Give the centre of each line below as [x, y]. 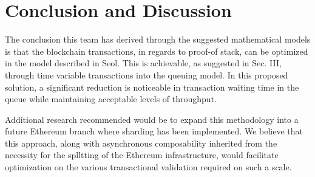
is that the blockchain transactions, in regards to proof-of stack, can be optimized [157, 51]
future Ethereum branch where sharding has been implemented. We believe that [154, 131]
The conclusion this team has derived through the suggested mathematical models [158, 39]
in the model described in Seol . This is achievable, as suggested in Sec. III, [143, 63]
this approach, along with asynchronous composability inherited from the [141, 143]
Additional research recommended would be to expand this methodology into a [152, 119]
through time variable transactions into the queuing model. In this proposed [147, 75]
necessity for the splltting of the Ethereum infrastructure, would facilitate [142, 155]
